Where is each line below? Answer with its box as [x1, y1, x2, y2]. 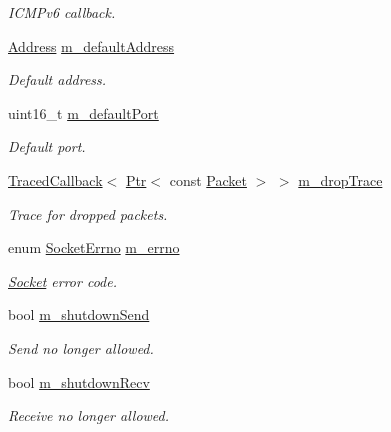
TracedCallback [8, 169, 103, 190]
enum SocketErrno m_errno [8, 237, 180, 258]
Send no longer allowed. [8, 337, 154, 358]
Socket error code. [8, 270, 117, 291]
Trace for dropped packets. [8, 203, 168, 224]
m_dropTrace [298, 169, 383, 190]
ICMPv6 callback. [8, 2, 116, 22]
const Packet [169, 169, 247, 190]
